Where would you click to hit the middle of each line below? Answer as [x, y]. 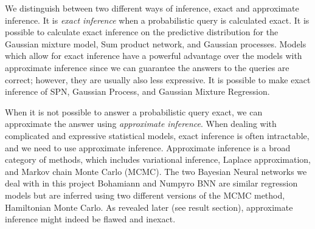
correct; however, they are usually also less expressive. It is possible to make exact [158, 79]
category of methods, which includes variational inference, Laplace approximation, [158, 159]
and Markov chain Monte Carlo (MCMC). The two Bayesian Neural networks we [156, 171]
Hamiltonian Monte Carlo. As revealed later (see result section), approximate [149, 207]
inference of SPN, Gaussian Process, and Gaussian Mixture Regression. [137, 91]
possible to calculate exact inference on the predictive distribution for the [142, 32]
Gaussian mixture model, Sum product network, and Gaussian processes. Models [156, 43]
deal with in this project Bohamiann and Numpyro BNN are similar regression [151, 183]
